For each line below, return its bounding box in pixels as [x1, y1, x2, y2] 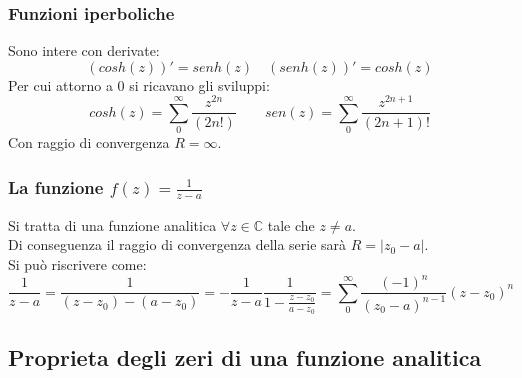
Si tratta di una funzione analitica [8, 214, 217, 235]
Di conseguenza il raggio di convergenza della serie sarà [8, 234, 347, 255]
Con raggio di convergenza [8, 132, 170, 153]
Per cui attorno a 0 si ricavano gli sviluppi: [8, 74, 270, 95]
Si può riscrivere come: [8, 254, 147, 274]
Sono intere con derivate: [8, 40, 160, 61]
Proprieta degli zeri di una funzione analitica [8, 342, 482, 373]
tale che [267, 214, 315, 235]
